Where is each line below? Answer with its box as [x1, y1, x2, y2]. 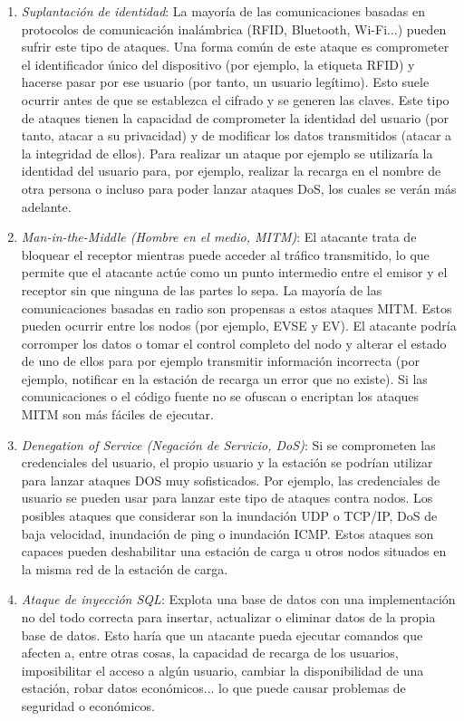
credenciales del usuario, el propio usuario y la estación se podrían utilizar [21, 453, 433, 472]
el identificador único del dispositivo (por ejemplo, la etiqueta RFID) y [21, 54, 415, 73]
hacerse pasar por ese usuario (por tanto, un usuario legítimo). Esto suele [21, 72, 430, 91]
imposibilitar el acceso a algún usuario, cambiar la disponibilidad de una [21, 660, 424, 679]
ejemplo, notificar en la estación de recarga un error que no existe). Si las [21, 369, 428, 388]
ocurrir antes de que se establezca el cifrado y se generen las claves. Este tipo [21, 90, 449, 109]
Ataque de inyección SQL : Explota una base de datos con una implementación [21, 590, 456, 609]
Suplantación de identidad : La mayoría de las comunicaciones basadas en [21, 2, 426, 20]
